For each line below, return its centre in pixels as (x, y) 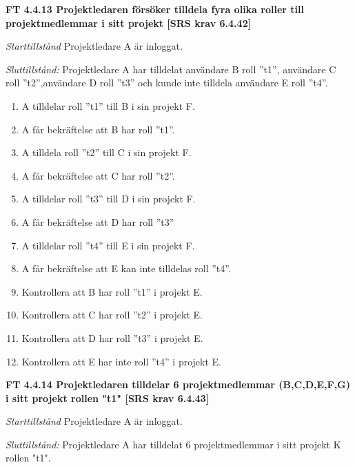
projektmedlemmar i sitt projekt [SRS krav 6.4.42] (129, 22)
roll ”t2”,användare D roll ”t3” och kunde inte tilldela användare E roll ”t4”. (167, 83)
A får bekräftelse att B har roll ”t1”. (98, 129)
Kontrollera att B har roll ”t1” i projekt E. (112, 291)
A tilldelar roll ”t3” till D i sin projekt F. (109, 199)
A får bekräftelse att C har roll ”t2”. (98, 175)
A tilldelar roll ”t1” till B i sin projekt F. (108, 105)
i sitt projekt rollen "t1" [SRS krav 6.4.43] (108, 398)
